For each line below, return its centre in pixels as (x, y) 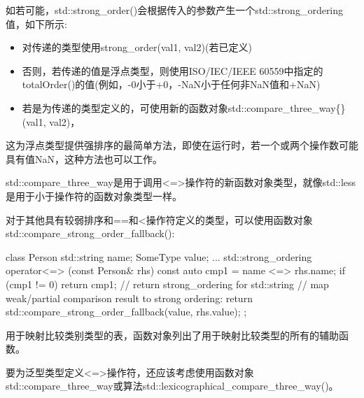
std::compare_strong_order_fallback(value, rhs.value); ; (126, 312)
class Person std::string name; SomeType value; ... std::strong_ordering (159, 256)
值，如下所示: (36, 23)
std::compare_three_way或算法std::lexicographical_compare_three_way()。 (172, 386)
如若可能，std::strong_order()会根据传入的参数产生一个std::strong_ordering (175, 10)
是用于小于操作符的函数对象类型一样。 (94, 196)
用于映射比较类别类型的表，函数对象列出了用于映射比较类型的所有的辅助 (172, 335)
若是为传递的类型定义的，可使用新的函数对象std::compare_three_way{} (184, 107)
